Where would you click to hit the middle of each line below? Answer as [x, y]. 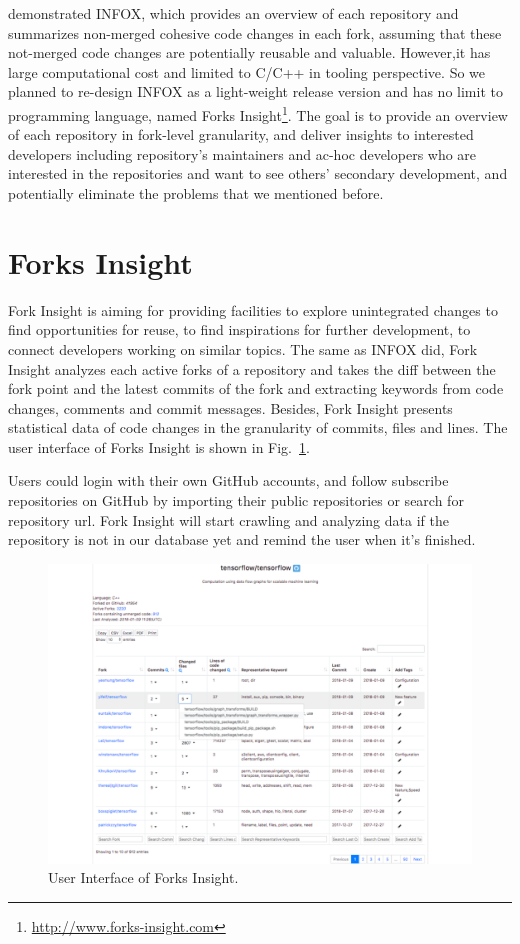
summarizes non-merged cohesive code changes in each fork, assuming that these [255, 32]
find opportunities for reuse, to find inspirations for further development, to [239, 329]
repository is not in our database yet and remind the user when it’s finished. [242, 539]
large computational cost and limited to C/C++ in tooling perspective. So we [247, 71]
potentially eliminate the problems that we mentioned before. [196, 193]
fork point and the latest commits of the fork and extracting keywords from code [256, 388]
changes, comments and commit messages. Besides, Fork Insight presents [230, 407]
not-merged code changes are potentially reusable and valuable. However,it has [249, 52]
